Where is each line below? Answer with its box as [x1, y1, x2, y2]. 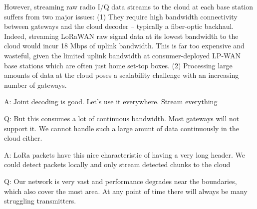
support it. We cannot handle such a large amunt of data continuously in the [4, 123, 239, 133]
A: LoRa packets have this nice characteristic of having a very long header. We [4, 149, 245, 160]
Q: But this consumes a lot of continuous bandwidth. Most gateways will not [4, 113, 240, 123]
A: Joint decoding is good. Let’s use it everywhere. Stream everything [4, 96, 218, 107]
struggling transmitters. [4, 196, 76, 206]
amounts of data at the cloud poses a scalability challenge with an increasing [4, 70, 239, 80]
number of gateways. [4, 79, 67, 90]
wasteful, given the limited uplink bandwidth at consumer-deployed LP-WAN [4, 50, 241, 60]
